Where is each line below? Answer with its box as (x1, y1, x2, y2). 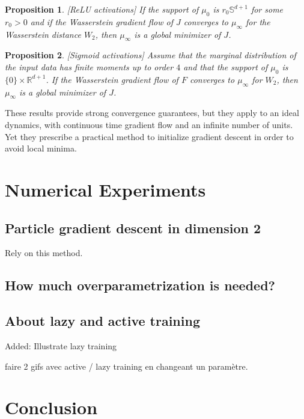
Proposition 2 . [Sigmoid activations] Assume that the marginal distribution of (5, 49, 296, 61)
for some (251, 3, 284, 15)
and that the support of (183, 60, 268, 73)
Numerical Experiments (5, 177, 206, 201)
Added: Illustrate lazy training (5, 339, 117, 352)
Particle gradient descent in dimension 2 (5, 218, 261, 237)
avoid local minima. (5, 142, 77, 154)
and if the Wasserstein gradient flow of (30, 15, 173, 28)
